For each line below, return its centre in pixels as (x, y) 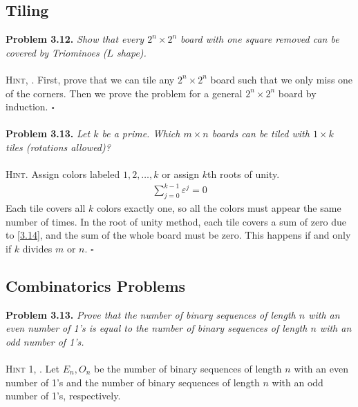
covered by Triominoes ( (56, 52)
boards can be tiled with (261, 133)
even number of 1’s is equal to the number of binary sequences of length (157, 328)
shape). (131, 52)
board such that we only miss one (282, 79)
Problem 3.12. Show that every (75, 39)
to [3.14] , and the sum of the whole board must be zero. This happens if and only (178, 235)
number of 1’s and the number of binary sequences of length (133, 382)
